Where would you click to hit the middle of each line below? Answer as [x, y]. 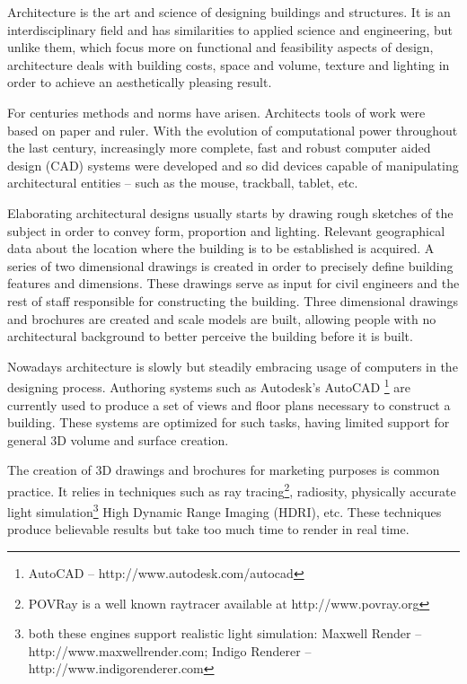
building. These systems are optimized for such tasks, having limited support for [229, 422]
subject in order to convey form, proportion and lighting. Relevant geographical [226, 230]
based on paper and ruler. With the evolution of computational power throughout [233, 130]
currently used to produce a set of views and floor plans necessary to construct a [229, 404]
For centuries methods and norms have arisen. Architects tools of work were [216, 112]
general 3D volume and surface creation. [118, 439]
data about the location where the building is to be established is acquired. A [221, 248]
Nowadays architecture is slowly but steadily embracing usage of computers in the [233, 366]
